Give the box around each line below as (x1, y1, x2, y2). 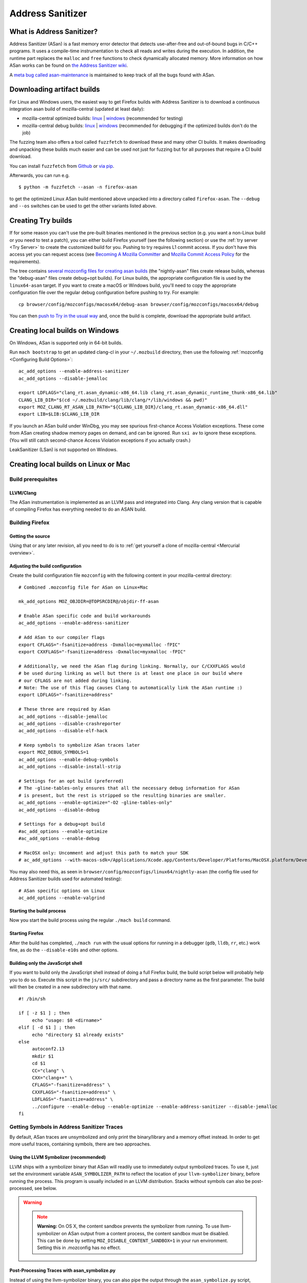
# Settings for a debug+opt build (18, 821, 105, 827)
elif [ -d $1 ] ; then (18, 1024, 76, 1031)
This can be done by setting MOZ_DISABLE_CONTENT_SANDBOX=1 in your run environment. (37, 1237, 228, 1243)
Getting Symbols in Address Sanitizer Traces (9, 1123, 123, 1130)
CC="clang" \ (32, 1067, 65, 1074)
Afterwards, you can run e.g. (9, 172, 70, 179)
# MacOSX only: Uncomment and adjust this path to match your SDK (18, 850, 189, 856)
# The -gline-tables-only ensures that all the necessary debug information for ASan (18, 785, 240, 791)
